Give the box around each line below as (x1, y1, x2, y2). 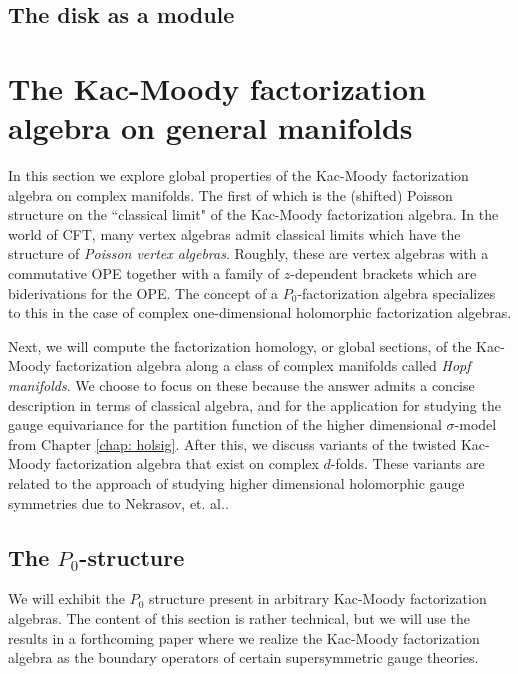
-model (454, 414, 497, 435)
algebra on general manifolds (8, 107, 413, 148)
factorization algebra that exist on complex (55, 453, 319, 474)
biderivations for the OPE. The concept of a (8, 282, 279, 303)
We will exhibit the (8, 588, 126, 609)
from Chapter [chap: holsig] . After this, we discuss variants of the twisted (8, 433, 457, 454)
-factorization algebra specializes (297, 282, 496, 303)
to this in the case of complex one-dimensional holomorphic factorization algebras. (8, 302, 512, 323)
